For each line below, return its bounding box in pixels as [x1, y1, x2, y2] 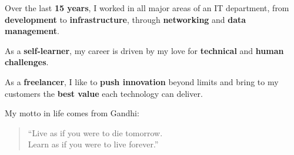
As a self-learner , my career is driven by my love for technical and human [5, 44, 284, 56]
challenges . [5, 56, 49, 68]
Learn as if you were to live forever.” [28, 138, 159, 150]
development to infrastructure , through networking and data [5, 13, 246, 25]
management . [5, 25, 59, 37]
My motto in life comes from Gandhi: [5, 107, 139, 119]
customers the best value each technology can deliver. [5, 87, 203, 99]
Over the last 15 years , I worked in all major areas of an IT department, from [5, 2, 289, 14]
